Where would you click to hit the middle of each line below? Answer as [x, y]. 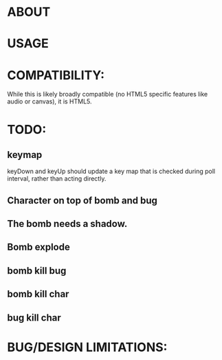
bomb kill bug [37, 271]
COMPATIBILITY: [56, 75]
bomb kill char [38, 294]
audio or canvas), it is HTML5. [49, 101]
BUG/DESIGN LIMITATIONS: [87, 347]
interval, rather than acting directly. [57, 179]
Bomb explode [38, 247]
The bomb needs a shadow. [67, 224]
